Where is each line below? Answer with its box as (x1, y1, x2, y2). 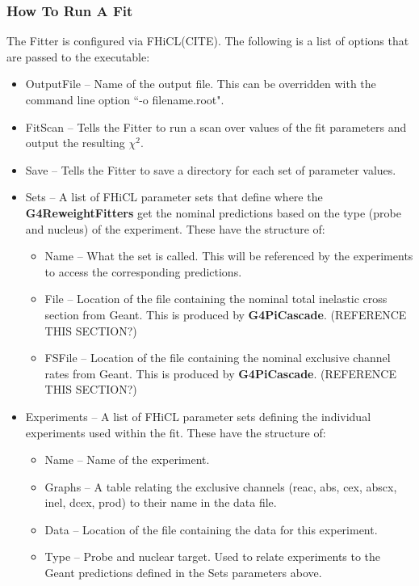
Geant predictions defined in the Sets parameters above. (44, 564, 322, 581)
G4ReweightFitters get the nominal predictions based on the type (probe (25, 204, 401, 221)
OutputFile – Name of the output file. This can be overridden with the (25, 75, 376, 92)
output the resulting (25, 134, 125, 151)
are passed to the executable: (6, 48, 150, 65)
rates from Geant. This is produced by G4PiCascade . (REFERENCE (44, 365, 396, 382)
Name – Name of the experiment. (44, 451, 210, 468)
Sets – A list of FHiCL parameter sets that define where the (25, 188, 323, 205)
